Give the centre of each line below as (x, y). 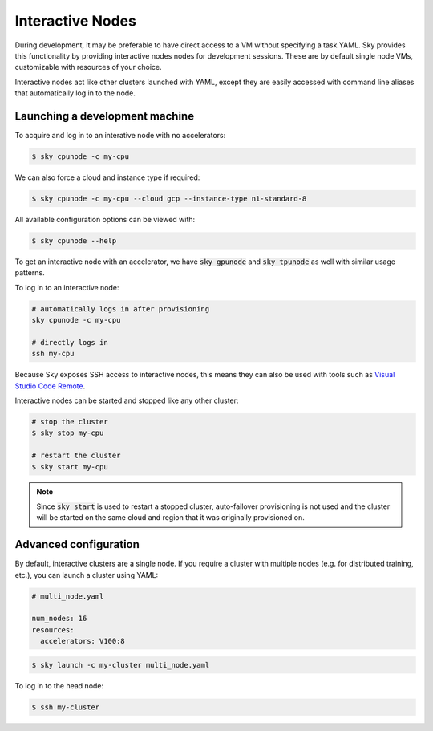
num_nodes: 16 (59, 619)
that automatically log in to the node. (75, 93)
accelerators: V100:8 (83, 641)
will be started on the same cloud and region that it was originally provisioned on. (170, 518)
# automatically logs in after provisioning (121, 309)
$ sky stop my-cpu (68, 433)
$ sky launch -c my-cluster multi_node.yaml (121, 665)
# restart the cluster (76, 456)
